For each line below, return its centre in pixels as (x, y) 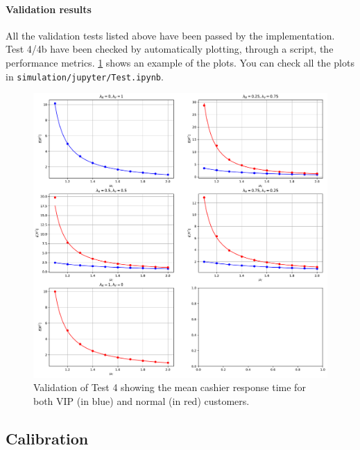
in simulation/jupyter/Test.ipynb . (85, 76)
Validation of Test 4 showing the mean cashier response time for (170, 387)
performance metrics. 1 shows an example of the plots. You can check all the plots (180, 62)
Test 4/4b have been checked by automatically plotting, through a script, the (170, 49)
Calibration (47, 438)
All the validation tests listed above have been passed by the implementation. (170, 35)
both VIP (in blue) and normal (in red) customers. (142, 400)
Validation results (49, 9)
